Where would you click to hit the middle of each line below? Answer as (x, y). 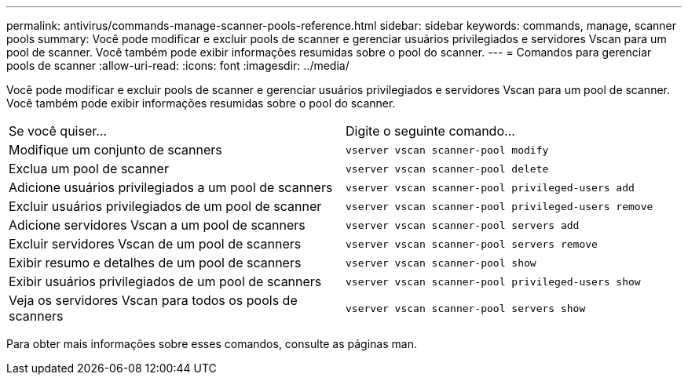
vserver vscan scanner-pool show (441, 263)
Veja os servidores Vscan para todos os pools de (153, 300)
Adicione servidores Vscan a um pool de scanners (157, 225)
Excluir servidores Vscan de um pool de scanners (155, 244)
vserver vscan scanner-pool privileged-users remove (500, 206)
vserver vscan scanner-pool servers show (466, 308)
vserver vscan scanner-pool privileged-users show (493, 281)
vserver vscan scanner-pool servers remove (472, 244)
